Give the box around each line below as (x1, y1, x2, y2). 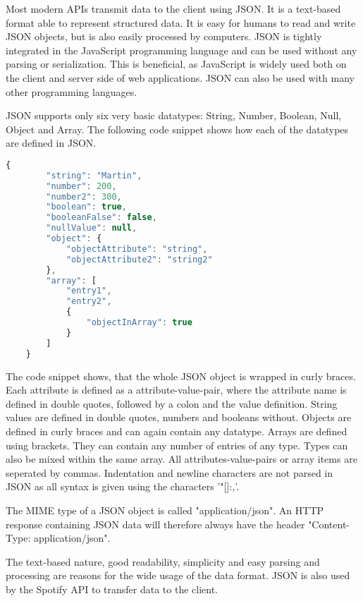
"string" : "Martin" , (46, 170, 142, 181)
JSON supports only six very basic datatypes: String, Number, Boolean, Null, (6, 108, 342, 123)
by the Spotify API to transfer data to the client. (6, 581, 218, 596)
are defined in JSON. (6, 135, 97, 150)
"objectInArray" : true (86, 317, 192, 328)
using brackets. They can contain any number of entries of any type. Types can (6, 437, 348, 452)
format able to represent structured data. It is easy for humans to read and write (6, 15, 356, 30)
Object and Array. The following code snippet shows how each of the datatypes (6, 121, 349, 136)
